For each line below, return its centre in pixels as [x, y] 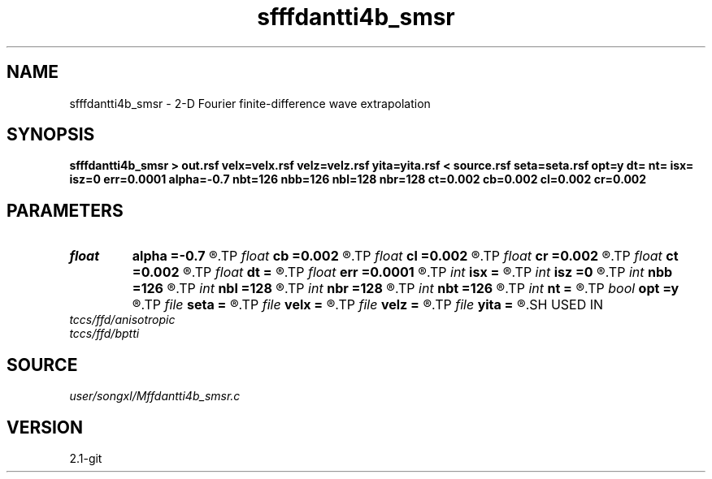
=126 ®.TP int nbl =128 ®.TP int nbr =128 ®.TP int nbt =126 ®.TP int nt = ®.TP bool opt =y [406, 289]
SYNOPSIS [51, 135]
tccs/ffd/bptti [104, 334]
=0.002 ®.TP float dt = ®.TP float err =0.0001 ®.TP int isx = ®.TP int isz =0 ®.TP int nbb [402, 272]
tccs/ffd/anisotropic [122, 320]
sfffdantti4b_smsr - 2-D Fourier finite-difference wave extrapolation [250, 103]
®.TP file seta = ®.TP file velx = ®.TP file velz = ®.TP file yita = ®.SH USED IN [368, 305]
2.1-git [86, 458]
